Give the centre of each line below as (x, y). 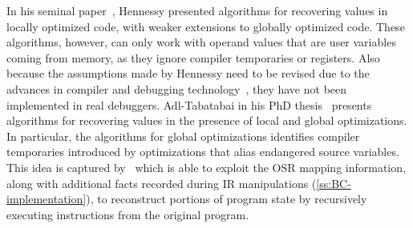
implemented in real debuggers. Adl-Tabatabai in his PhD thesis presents (189, 104)
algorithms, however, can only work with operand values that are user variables (201, 42)
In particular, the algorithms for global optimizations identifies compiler (183, 136)
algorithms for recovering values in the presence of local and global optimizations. (207, 120)
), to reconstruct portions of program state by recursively (227, 199)
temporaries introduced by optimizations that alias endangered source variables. (203, 152)
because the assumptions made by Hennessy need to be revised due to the (188, 73)
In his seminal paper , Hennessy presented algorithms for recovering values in (197, 10)
